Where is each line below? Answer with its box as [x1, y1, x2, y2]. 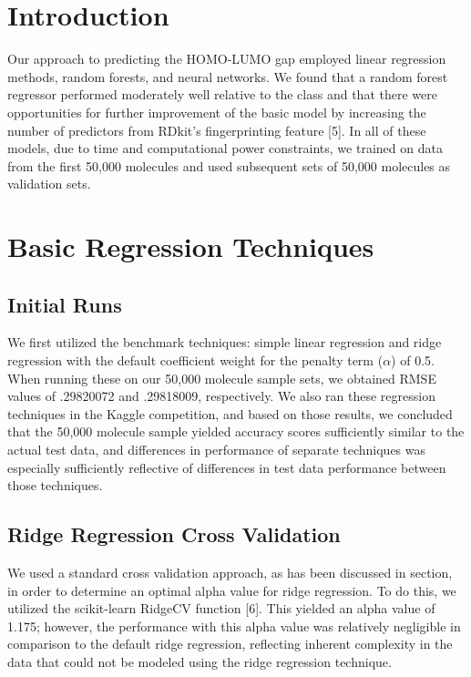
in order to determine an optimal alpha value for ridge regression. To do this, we [7, 580, 456, 600]
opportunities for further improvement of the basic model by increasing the [7, 102, 426, 121]
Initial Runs [7, 290, 122, 318]
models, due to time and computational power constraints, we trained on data [7, 138, 443, 158]
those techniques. [7, 476, 103, 495]
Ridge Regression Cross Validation [7, 520, 341, 549]
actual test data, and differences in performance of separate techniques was [7, 440, 426, 459]
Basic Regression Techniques [7, 228, 374, 265]
